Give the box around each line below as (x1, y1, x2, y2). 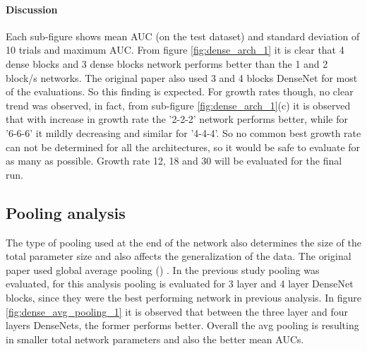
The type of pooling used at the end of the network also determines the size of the (6, 234, 361, 249)
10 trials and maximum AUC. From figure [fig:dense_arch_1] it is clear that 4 (6, 42, 344, 57)
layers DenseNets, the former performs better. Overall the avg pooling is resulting (6, 318, 359, 333)
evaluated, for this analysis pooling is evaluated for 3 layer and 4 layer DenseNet (6, 276, 354, 291)
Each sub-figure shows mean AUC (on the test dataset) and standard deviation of (6, 28, 360, 43)
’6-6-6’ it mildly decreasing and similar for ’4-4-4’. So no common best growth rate (6, 125, 361, 140)
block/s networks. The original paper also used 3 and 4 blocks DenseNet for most (6, 70, 358, 85)
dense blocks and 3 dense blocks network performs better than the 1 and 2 (6, 56, 328, 71)
